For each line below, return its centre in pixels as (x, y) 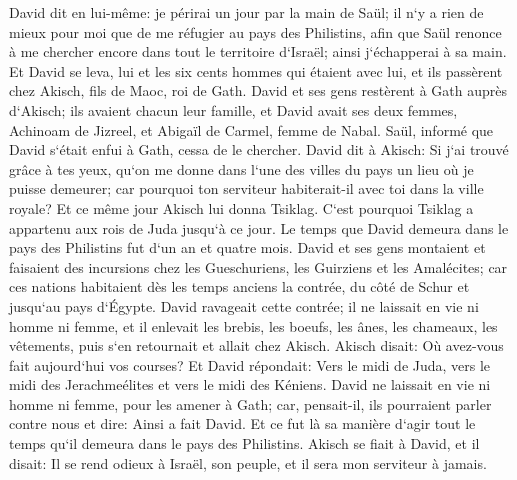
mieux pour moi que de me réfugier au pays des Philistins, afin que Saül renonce (255, 31)
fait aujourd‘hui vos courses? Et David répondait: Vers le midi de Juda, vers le (250, 364)
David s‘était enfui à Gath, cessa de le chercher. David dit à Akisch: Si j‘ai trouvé (259, 149)
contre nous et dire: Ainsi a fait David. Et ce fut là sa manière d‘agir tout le (242, 423)
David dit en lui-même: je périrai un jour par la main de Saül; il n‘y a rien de (246, 12)
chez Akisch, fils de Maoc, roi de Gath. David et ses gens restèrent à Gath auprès (258, 90)
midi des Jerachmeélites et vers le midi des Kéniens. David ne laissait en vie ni (250, 384)
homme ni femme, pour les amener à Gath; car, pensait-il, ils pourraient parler (250, 403)
